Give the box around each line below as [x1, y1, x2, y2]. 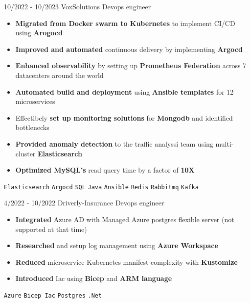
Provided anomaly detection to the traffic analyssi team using [15, 138, 213, 149]
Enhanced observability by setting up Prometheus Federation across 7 [15, 60, 247, 71]
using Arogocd [15, 27, 63, 38]
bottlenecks [15, 122, 49, 132]
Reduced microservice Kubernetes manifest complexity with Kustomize [15, 256, 238, 267]
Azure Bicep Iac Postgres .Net [4, 292, 102, 299]
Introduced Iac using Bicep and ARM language [15, 273, 172, 283]
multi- [215, 138, 234, 149]
